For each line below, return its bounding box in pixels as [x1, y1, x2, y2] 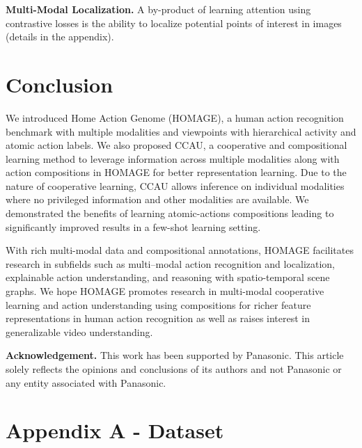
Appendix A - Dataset [6, 416, 224, 445]
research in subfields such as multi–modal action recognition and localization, [6, 256, 336, 271]
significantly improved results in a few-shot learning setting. [6, 219, 261, 234]
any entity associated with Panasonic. [6, 375, 166, 390]
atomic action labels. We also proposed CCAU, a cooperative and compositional [6, 138, 347, 152]
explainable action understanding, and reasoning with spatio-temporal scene [6, 270, 330, 285]
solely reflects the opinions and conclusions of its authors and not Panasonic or [6, 362, 342, 376]
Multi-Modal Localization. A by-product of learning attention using [6, 2, 311, 16]
